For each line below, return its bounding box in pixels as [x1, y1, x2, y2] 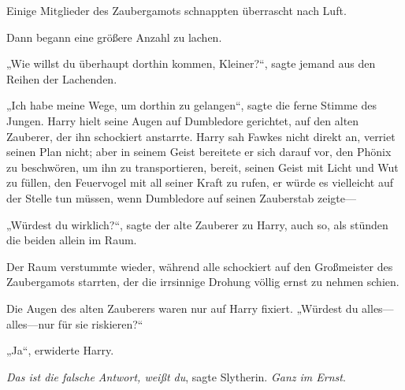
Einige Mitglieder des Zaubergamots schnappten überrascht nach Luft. [6, 2, 347, 18]
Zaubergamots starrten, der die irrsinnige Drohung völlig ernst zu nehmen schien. [6, 273, 399, 290]
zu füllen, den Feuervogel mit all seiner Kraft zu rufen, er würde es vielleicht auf [6, 174, 393, 191]
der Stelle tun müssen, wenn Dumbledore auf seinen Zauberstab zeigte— [6, 189, 356, 206]
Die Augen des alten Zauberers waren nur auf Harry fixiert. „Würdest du [6, 299, 359, 316]
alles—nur [6, 315, 55, 332]
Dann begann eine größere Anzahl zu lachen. [6, 28, 222, 45]
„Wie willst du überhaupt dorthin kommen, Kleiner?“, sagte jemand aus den [6, 55, 376, 72]
